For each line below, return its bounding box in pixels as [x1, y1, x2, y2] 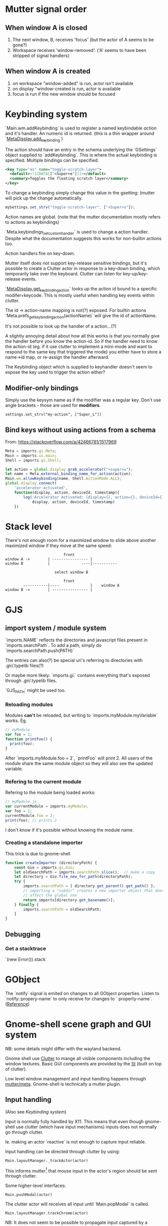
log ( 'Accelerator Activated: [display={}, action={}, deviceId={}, [23, 494, 166, 499]
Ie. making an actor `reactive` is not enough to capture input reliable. [5, 1138, 146, 1144]
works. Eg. [5, 717, 27, 723]
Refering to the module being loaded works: [5, 789, 96, 795]
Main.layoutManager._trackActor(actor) [5, 1158, 88, 1163]
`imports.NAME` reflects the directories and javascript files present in [5, 637, 148, 643]
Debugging [5, 930, 41, 938]
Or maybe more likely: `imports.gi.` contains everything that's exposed [5, 672, 150, 678]
